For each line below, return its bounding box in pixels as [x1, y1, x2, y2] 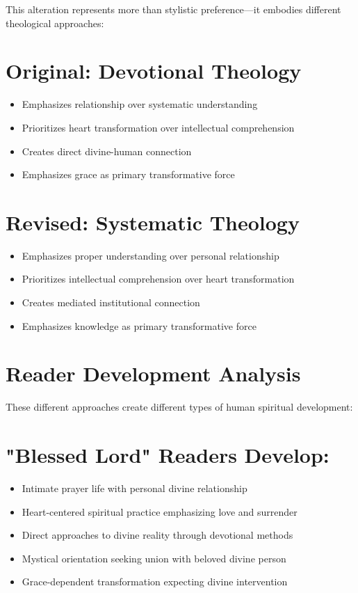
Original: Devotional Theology [6, 56, 302, 85]
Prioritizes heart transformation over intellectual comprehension [22, 120, 295, 134]
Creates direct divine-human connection [22, 143, 192, 158]
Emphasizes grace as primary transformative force [22, 167, 235, 182]
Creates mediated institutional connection [22, 295, 200, 309]
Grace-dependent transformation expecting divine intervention [22, 574, 288, 589]
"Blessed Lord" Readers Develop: [6, 441, 329, 469]
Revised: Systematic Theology [6, 207, 300, 236]
